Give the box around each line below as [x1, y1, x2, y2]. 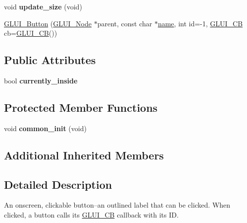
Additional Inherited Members [4, 147, 164, 162]
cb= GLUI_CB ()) [4, 28, 57, 38]
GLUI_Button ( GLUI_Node [4, 18, 92, 28]
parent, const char [97, 18, 152, 28]
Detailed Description [4, 176, 112, 192]
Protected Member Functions [4, 99, 158, 115]
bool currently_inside [4, 75, 78, 85]
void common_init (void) [4, 123, 87, 133]
